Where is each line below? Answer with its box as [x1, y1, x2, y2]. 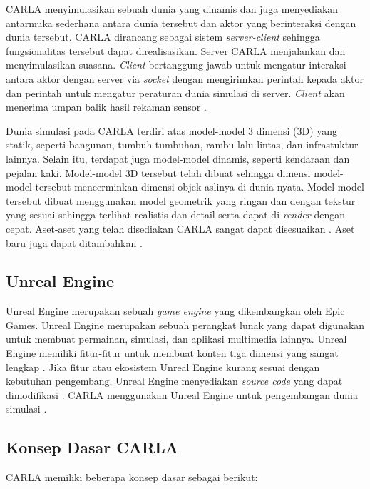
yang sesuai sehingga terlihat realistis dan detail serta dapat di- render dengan [6, 207, 345, 222]
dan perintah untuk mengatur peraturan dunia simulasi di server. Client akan [6, 85, 345, 100]
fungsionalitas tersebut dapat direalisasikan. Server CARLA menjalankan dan [6, 43, 346, 58]
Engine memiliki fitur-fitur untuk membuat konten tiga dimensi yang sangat [6, 346, 339, 361]
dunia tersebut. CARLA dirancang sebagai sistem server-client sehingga [6, 29, 320, 44]
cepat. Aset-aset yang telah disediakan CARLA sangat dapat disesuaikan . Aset [6, 221, 355, 236]
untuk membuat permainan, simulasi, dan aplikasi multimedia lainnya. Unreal [6, 331, 347, 346]
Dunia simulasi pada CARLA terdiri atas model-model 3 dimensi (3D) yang [6, 123, 338, 138]
